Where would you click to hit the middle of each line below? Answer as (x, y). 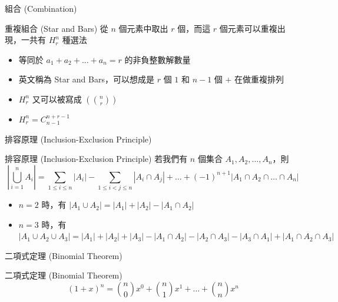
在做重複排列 (259, 79)
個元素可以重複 (248, 28)
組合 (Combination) (41, 8)
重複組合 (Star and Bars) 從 (57, 28)
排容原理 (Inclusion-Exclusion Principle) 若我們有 (96, 159)
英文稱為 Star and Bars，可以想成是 (86, 79)
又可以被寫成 (57, 99)
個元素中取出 (143, 28)
